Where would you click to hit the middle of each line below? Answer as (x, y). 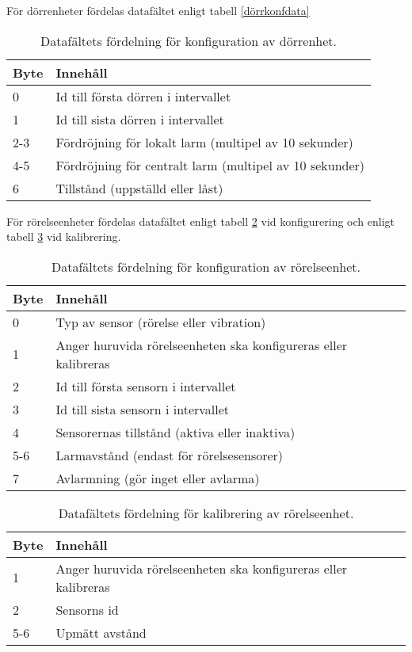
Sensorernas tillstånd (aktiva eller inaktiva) (175, 432)
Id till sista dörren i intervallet (140, 119)
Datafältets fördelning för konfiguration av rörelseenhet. (206, 266)
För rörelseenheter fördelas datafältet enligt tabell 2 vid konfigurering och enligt (200, 221)
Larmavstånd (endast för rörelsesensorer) (170, 455)
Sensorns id (87, 609)
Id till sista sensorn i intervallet (143, 409)
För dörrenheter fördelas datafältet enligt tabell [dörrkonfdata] (158, 10)
